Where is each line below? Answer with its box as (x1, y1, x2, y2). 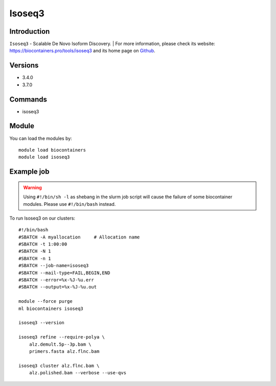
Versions (9, 61, 39, 70)
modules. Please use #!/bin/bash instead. (23, 201, 116, 207)
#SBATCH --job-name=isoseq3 (18, 263, 89, 269)
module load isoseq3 (18, 154, 70, 160)
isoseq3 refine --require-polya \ (18, 334, 105, 340)
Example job (9, 167, 50, 176)
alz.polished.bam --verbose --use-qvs (29, 370, 127, 376)
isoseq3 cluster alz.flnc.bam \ (18, 363, 100, 369)
